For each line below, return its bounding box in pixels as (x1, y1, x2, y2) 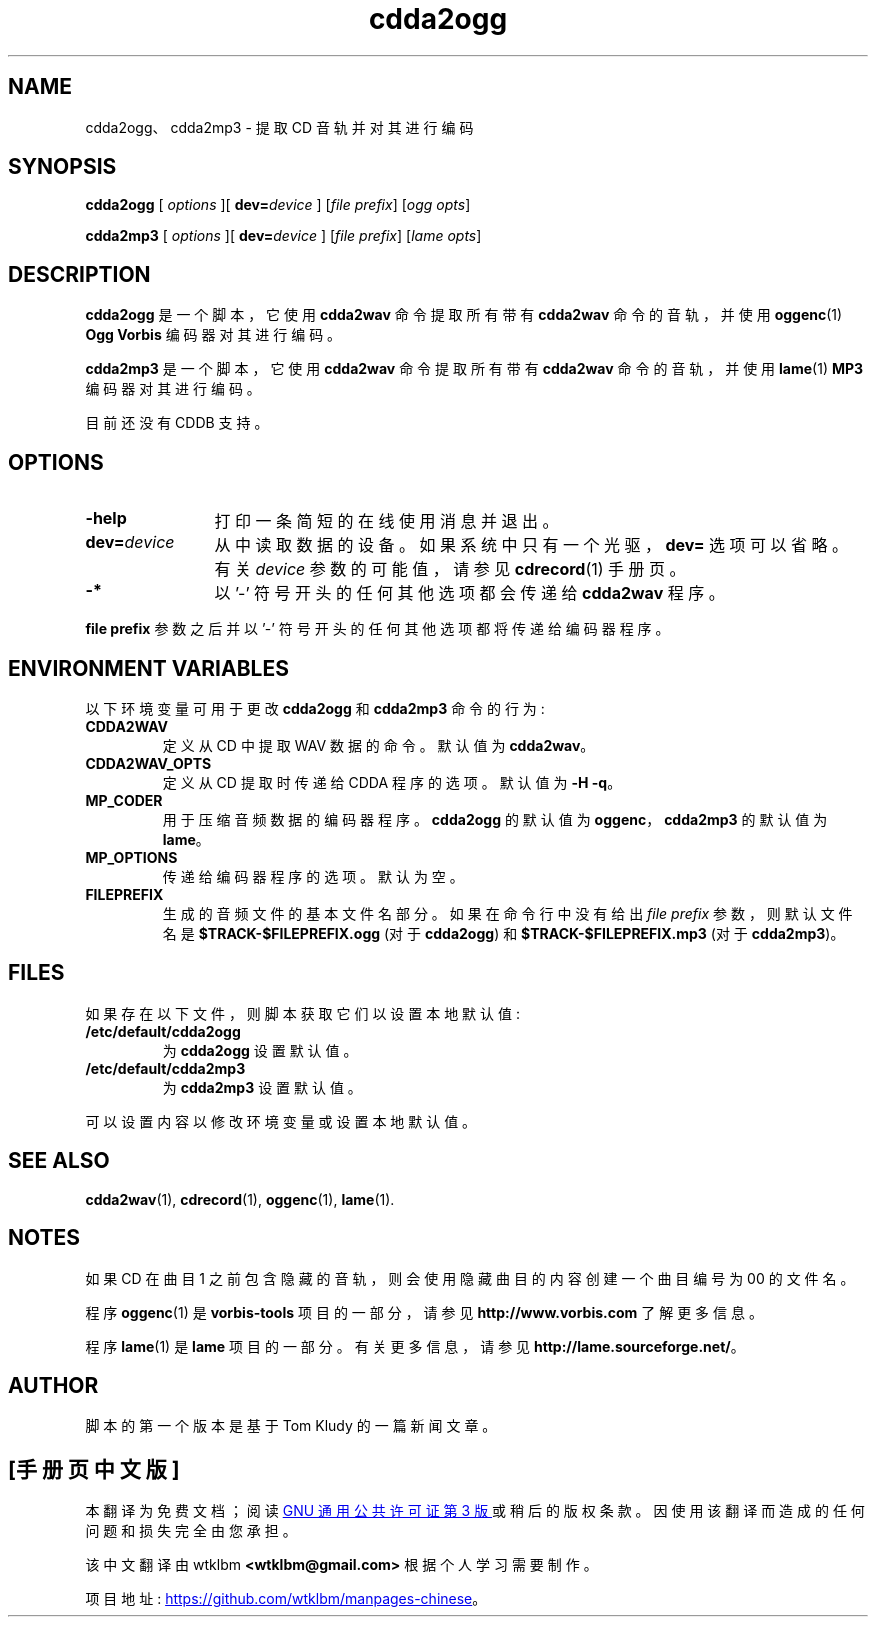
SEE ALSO (8, 1148, 110, 1174)
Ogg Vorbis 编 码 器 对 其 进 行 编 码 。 (85, 326, 342, 344)
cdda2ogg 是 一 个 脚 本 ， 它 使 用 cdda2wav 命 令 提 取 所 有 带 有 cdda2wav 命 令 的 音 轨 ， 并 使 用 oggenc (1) (85, 306, 843, 324)
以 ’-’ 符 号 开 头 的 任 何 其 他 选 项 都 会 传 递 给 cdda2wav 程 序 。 (214, 583, 725, 604)
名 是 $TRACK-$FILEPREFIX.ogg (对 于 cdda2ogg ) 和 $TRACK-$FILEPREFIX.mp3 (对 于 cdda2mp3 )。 (162, 924, 845, 942)
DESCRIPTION (8, 261, 151, 287)
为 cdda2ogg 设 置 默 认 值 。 (162, 1041, 358, 1059)
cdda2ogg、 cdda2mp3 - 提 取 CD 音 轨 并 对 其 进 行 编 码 (85, 118, 474, 136)
